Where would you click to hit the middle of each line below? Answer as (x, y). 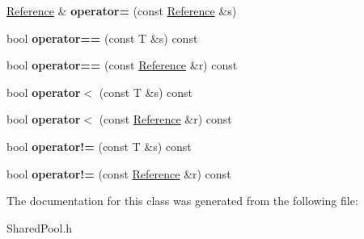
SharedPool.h (40, 227)
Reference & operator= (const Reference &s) (122, 10)
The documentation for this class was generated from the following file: (182, 201)
